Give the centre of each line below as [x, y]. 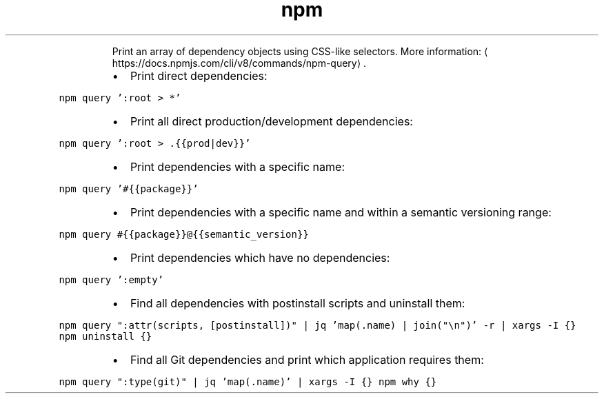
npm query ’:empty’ [111, 279]
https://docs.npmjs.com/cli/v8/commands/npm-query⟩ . [239, 63]
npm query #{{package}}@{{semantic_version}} [184, 234]
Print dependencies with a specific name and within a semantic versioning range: [341, 212]
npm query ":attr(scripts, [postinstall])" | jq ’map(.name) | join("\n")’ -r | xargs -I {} [318, 325]
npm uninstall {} [105, 336]
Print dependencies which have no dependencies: [260, 257]
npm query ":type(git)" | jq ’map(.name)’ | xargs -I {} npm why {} [248, 381]
